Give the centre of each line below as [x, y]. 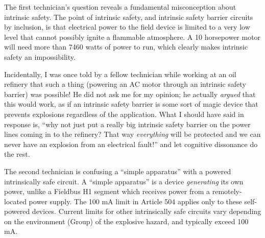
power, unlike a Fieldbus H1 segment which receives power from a [107, 191]
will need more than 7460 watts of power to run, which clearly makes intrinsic [126, 47]
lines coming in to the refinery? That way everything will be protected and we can [132, 134]
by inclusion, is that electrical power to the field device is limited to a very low [127, 27]
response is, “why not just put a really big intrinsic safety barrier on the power [127, 124]
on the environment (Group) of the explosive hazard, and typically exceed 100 [126, 221]
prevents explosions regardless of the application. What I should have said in [124, 114]
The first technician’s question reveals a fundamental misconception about [120, 7]
